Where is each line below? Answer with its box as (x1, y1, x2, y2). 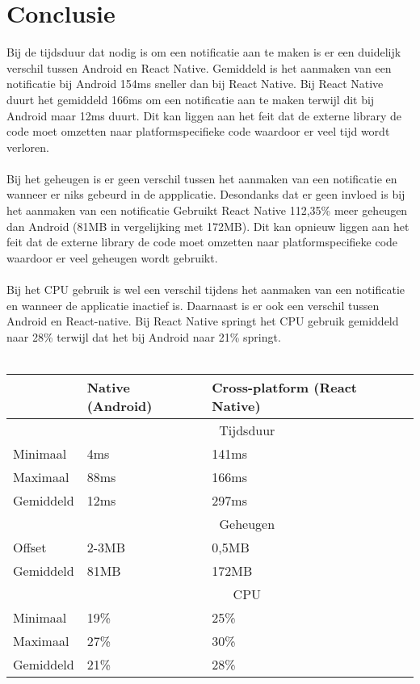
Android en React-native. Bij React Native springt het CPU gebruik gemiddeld (6, 313, 399, 329)
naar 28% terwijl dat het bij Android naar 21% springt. (6, 328, 281, 345)
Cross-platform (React (212, 378, 357, 397)
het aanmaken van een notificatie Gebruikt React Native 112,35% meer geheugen (6, 202, 408, 219)
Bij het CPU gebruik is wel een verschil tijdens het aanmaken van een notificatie (6, 281, 405, 298)
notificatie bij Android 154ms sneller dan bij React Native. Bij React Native (6, 75, 384, 92)
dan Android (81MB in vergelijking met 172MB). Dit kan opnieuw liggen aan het (6, 217, 409, 234)
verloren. (6, 138, 49, 155)
